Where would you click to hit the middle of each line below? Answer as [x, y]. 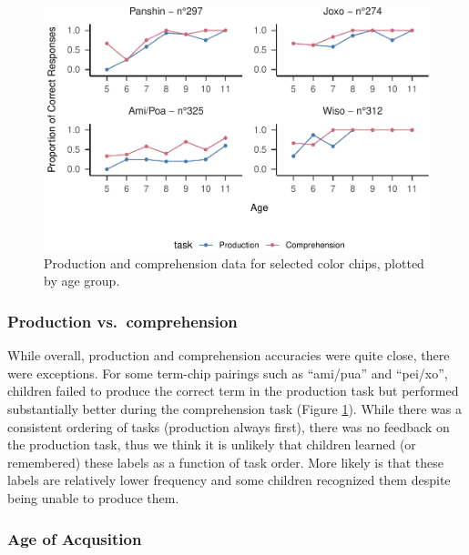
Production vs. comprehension [122, 321]
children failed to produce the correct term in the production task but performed [233, 391]
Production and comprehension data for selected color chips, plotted [234, 262]
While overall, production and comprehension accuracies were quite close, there [229, 355]
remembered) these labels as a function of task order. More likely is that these [225, 462]
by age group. [82, 281]
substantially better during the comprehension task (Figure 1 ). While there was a [234, 409]
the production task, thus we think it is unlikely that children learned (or [212, 444]
